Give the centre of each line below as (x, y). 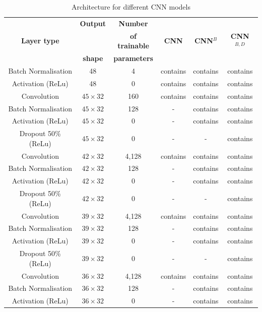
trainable (133, 46)
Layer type (40, 41)
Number (133, 23)
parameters (133, 58)
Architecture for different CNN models (131, 7)
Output (93, 23)
